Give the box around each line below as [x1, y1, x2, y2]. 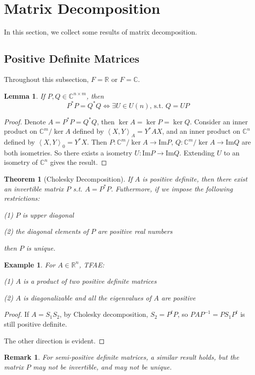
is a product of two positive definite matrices [23, 276, 157, 286]
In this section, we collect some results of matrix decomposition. [4, 27, 197, 37]
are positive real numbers [97, 226, 173, 236]
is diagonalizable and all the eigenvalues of [23, 292, 152, 302]
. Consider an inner [190, 116, 248, 126]
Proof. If [4, 309, 29, 319]
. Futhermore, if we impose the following [111, 183, 233, 193]
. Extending [179, 147, 215, 157]
